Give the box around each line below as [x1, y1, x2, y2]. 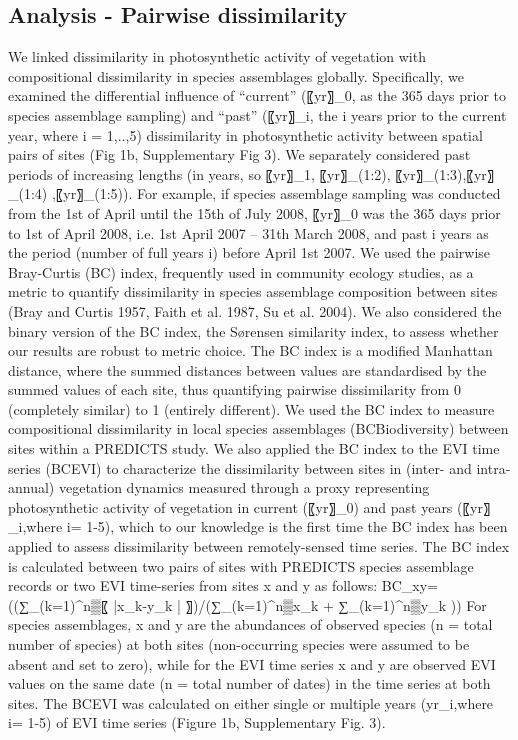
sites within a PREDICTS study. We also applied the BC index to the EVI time [8, 438, 500, 459]
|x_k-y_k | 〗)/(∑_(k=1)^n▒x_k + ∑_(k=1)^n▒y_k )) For [113, 594, 487, 615]
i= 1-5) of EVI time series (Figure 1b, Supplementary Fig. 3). [8, 712, 386, 733]
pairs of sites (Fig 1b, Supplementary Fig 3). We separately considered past [8, 144, 471, 165]
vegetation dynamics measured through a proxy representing [58, 477, 430, 498]
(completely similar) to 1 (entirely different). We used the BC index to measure [8, 398, 495, 419]
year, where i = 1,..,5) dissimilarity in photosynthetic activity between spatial [8, 124, 483, 145]
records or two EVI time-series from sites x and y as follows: [8, 575, 378, 596]
